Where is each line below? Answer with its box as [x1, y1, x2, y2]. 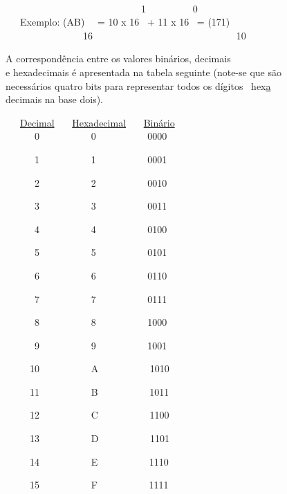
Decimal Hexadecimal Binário [20, 115, 175, 129]
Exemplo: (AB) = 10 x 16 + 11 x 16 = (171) [19, 15, 230, 29]
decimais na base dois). [6, 92, 103, 107]
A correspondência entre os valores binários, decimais [6, 51, 231, 66]
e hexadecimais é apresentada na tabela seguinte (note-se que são [6, 64, 281, 79]
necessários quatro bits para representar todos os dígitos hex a [6, 78, 271, 93]
